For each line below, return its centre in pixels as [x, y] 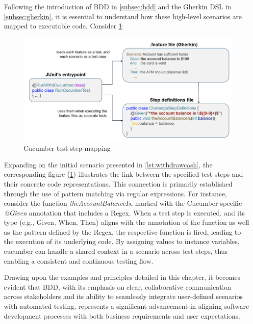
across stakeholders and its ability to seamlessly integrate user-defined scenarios [124, 296]
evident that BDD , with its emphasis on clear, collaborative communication [118, 286]
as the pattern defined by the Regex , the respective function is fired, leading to [123, 231]
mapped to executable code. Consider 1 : [64, 26]
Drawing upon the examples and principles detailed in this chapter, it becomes [122, 277]
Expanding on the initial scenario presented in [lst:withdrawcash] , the [108, 164]
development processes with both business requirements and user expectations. [122, 315]
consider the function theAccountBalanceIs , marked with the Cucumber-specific [123, 203]
